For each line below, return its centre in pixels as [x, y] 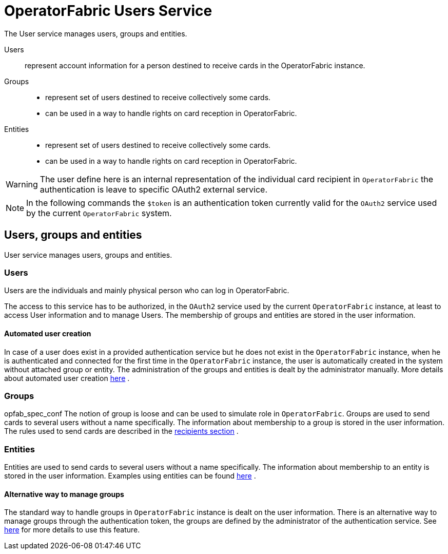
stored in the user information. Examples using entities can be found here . [130, 476]
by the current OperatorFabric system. [99, 213]
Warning [22, 184]
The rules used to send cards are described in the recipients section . [121, 431]
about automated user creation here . [67, 378]
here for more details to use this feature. [72, 530]
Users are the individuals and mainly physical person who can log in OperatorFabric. [147, 291]
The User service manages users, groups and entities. [96, 33]
